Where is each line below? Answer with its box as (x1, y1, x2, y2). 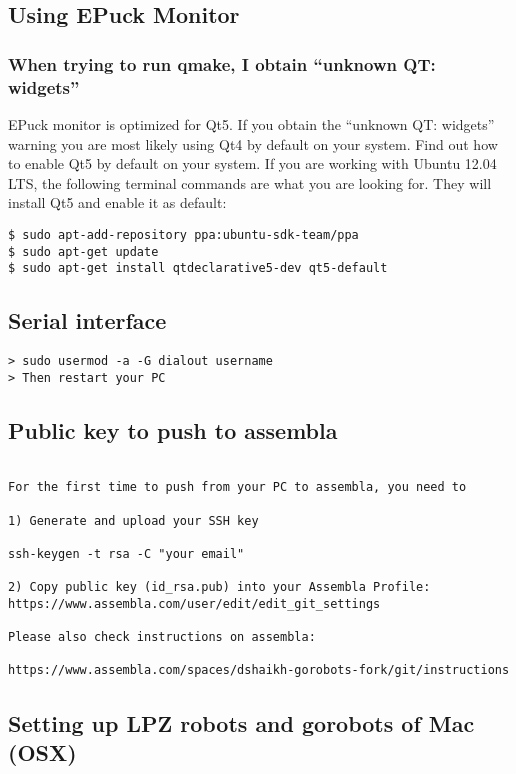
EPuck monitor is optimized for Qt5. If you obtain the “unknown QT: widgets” (8, 113, 495, 134)
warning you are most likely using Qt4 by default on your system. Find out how (8, 133, 498, 154)
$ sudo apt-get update (8, 244, 159, 259)
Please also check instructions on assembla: (8, 630, 316, 645)
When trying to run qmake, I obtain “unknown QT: (8, 51, 436, 76)
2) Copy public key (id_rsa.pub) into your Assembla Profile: (8, 580, 431, 595)
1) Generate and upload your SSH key (8, 513, 259, 528)
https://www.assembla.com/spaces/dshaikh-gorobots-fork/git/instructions (8, 663, 510, 678)
